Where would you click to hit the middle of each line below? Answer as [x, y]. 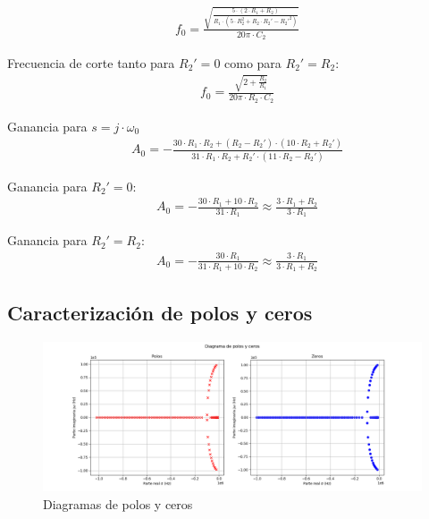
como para [253, 62]
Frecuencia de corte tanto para [91, 62]
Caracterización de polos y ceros [160, 313]
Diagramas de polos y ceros [118, 504]
